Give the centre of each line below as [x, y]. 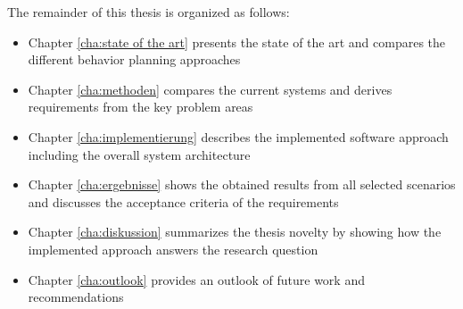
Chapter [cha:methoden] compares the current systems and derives [210, 89]
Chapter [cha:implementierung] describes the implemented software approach [238, 136]
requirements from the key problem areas [141, 107]
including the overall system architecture [139, 154]
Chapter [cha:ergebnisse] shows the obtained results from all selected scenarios [242, 184]
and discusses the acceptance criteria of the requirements [183, 201]
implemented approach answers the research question [173, 249]
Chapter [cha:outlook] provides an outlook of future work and [196, 279]
